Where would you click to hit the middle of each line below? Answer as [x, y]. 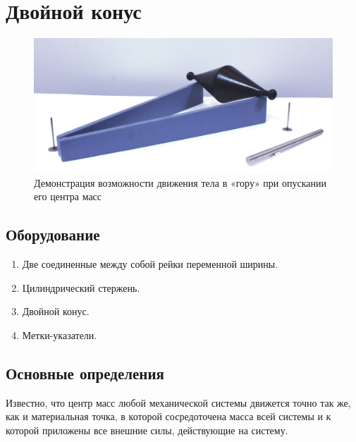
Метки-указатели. [60, 334]
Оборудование [53, 234]
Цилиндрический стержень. [81, 287]
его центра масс [68, 196]
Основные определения [85, 373]
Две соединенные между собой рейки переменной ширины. [150, 263]
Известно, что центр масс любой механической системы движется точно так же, [178, 402]
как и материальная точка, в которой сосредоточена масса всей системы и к [168, 416]
